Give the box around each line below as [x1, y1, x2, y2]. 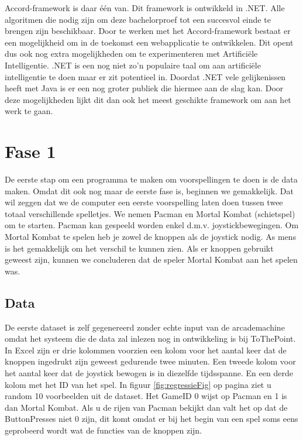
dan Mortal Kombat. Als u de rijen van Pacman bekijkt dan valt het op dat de [5, 401, 288, 413]
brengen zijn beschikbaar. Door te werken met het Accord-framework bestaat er [5, 25, 291, 37]
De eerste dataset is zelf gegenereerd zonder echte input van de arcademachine [5, 321, 285, 333]
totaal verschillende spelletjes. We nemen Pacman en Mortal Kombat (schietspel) [5, 207, 295, 219]
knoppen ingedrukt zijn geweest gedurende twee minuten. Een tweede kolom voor [5, 355, 296, 367]
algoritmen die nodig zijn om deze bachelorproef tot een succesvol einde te [5, 13, 271, 25]
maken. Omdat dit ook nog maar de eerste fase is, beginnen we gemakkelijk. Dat [5, 184, 294, 197]
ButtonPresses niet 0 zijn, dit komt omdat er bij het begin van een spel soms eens [5, 412, 298, 425]
